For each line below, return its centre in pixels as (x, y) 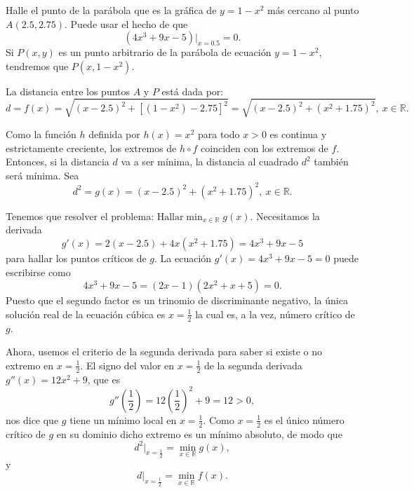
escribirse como (38, 272)
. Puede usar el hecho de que (126, 23)
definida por (114, 134)
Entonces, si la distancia (58, 162)
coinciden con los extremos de (265, 148)
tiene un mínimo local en (123, 419)
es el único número (304, 419)
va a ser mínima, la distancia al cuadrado (210, 162)
